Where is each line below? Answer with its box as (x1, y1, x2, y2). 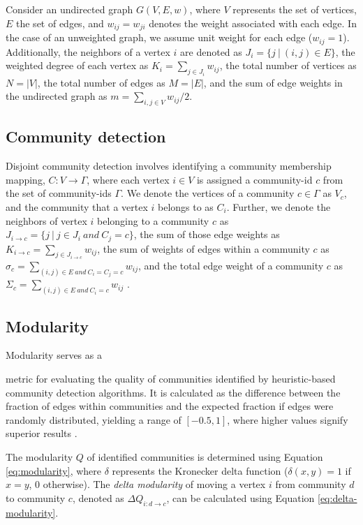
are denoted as (180, 44, 242, 59)
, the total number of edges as (37, 75, 165, 89)
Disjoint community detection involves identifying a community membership (6, 158, 332, 173)
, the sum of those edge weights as (133, 227, 280, 242)
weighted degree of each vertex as (6, 58, 149, 73)
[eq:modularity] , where (6, 463, 101, 478)
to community (6, 490, 66, 505)
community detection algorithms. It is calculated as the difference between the (6, 385, 341, 399)
